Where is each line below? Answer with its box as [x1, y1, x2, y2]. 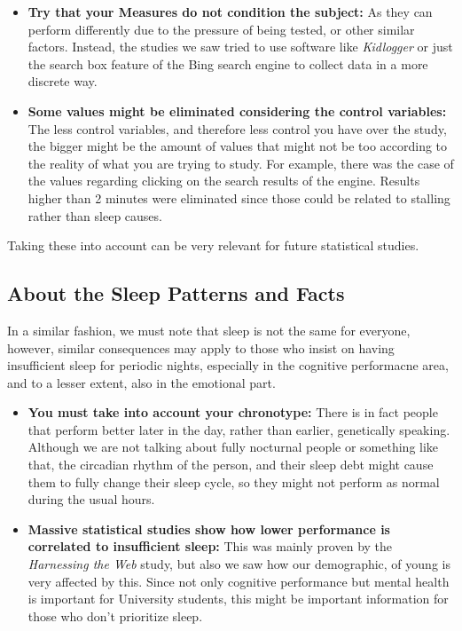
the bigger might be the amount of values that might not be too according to [27, 137, 448, 155]
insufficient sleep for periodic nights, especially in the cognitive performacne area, [7, 356, 449, 375]
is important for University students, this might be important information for [27, 589, 449, 608]
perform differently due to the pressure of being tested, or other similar [27, 20, 415, 38]
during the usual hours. [27, 490, 155, 509]
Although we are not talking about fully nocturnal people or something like [27, 438, 439, 456]
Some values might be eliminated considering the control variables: [27, 101, 447, 120]
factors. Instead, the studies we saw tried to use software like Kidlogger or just [27, 37, 453, 56]
